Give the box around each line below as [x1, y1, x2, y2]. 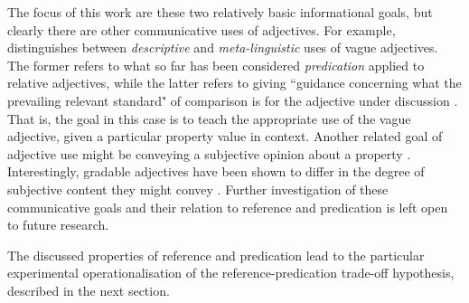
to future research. [7, 215, 109, 234]
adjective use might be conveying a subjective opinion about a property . [7, 144, 411, 163]
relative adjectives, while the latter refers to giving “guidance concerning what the [7, 73, 462, 92]
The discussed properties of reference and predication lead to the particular [7, 245, 425, 264]
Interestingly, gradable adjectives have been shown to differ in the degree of [7, 162, 425, 181]
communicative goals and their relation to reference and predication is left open [7, 197, 448, 216]
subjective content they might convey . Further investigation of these [7, 179, 389, 198]
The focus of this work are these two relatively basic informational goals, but [7, 3, 433, 21]
